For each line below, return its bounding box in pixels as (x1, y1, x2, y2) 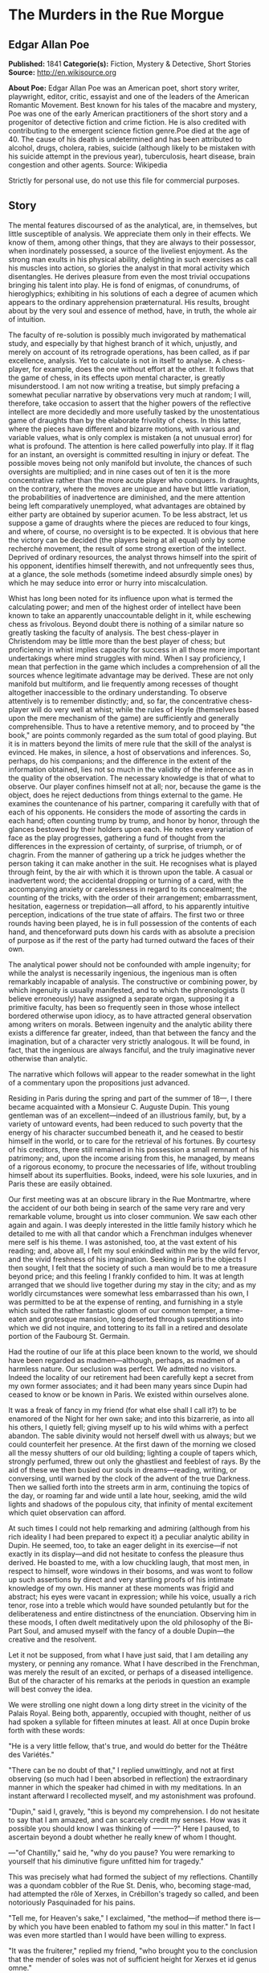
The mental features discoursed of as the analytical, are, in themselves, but (8, 220, 258, 230)
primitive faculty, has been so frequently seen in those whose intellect (8, 1002, 240, 1011)
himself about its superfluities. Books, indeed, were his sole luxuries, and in (8, 1170, 258, 1180)
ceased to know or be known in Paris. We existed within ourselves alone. (8, 1390, 250, 1399)
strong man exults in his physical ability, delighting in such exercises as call (8, 254, 257, 264)
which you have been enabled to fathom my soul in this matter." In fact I (18, 1922, 255, 1931)
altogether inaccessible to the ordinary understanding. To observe (8, 687, 227, 697)
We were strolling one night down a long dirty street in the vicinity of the (8, 1699, 247, 1709)
